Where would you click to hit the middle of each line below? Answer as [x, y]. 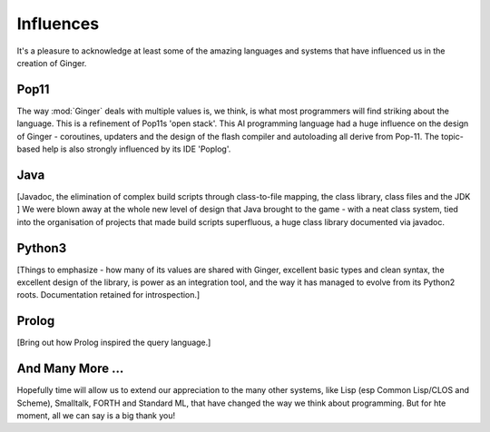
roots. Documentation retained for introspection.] [108, 295]
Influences [58, 24]
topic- [452, 136]
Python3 [42, 248]
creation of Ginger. [52, 63]
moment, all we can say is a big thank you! [96, 415]
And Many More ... [70, 369]
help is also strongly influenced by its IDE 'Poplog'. [137, 149]
